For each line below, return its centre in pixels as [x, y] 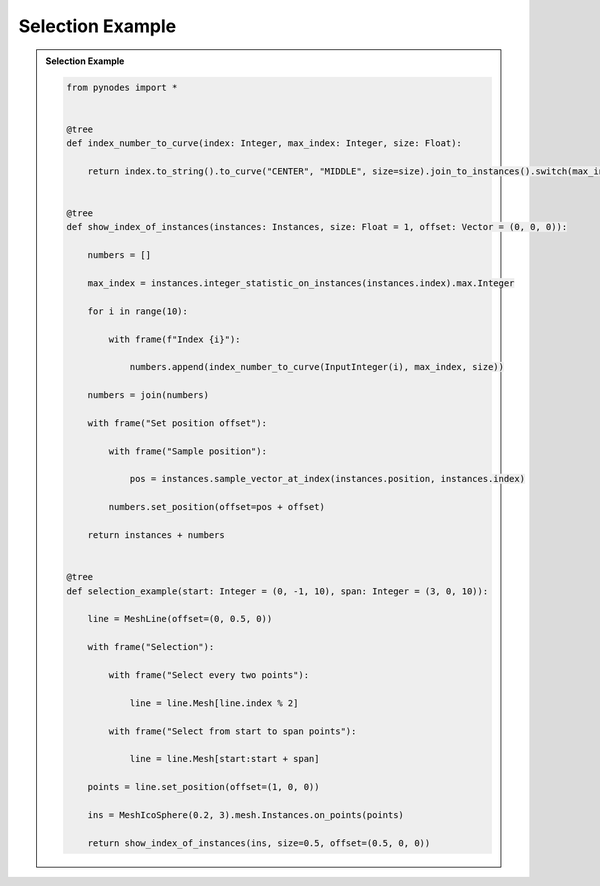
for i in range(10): [138, 311]
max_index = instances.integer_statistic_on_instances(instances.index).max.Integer [301, 283]
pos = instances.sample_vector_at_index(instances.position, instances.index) [327, 479]
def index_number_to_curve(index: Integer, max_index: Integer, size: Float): [264, 143]
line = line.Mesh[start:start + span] [224, 759]
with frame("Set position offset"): [177, 423]
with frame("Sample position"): [187, 451]
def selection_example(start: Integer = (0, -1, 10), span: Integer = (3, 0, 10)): [277, 591]
